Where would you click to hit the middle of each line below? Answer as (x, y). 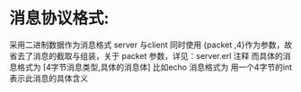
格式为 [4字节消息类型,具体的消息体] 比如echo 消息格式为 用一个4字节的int (155, 67)
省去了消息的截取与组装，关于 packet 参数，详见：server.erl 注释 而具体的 (146, 55)
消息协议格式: (59, 18)
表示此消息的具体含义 (49, 78)
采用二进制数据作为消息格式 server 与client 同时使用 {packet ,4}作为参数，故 (151, 45)
